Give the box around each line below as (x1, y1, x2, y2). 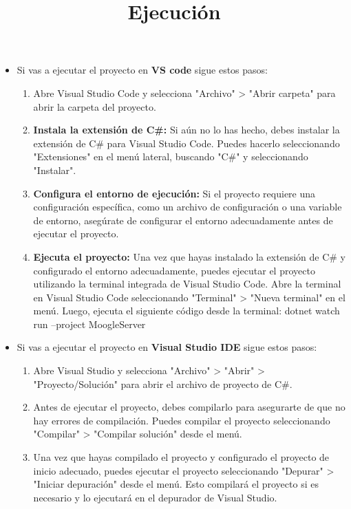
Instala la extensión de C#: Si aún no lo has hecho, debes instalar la (33, 122, 340, 137)
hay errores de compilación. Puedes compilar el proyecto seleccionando (33, 413, 330, 427)
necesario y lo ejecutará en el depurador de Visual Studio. (33, 490, 277, 504)
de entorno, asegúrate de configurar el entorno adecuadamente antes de (33, 213, 333, 227)
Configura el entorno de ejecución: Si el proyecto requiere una (33, 186, 316, 200)
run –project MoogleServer (33, 316, 146, 331)
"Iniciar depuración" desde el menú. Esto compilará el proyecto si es (33, 477, 319, 491)
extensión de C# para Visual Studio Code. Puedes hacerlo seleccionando (33, 136, 340, 150)
